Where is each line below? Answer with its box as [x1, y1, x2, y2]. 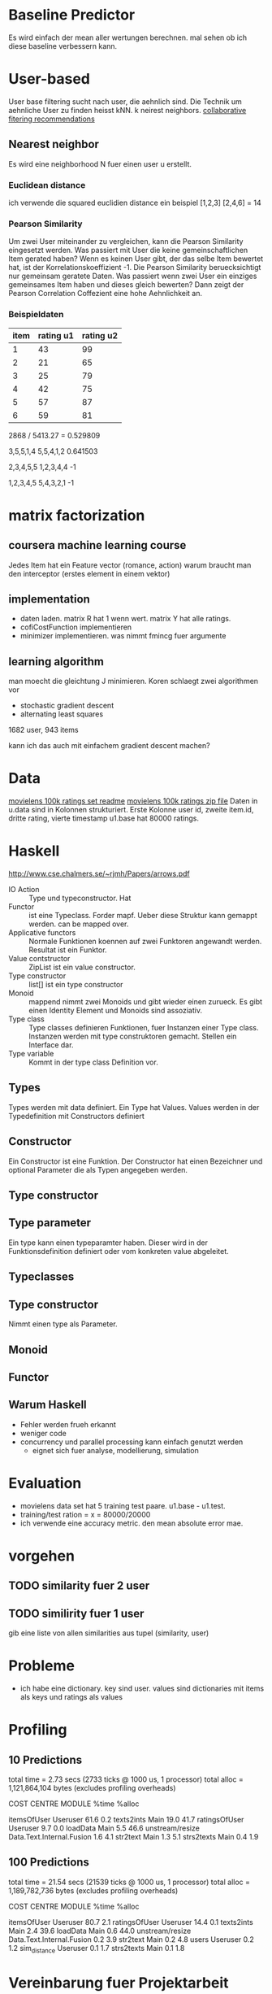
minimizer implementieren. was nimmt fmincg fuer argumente [19, 631, 227, 641]
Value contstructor [8, 954, 71, 964]
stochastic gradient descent [19, 701, 114, 711]
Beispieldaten [8, 309, 64, 320]
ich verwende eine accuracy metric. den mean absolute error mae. [19, 1518, 244, 1528]
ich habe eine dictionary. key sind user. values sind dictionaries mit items [19, 1683, 265, 1693]
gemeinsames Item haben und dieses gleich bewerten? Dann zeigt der [8, 280, 244, 290]
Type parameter [8, 1216, 92, 1230]
